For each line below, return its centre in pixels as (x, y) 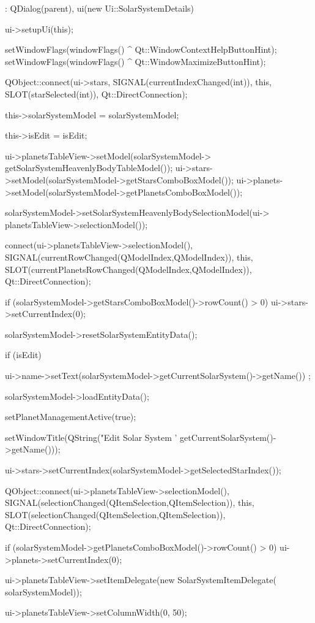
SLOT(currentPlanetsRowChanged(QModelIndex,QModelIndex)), (128, 269)
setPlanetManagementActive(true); (71, 417)
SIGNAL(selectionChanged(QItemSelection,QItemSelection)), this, (130, 503)
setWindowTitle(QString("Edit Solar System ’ (91, 437)
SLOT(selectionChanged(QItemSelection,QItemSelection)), (115, 514)
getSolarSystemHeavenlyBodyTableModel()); (89, 168)
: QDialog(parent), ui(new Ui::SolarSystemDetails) (100, 8)
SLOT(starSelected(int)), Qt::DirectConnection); (96, 94)
